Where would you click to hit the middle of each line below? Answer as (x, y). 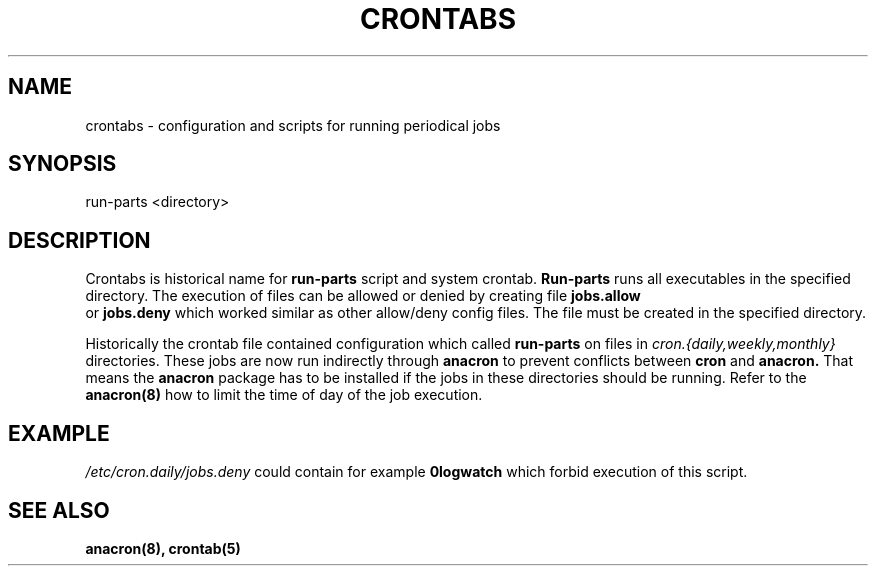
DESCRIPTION (79, 240)
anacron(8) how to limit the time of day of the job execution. (284, 395)
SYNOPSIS (62, 164)
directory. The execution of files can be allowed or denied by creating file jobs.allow (363, 296)
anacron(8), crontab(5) (163, 548)
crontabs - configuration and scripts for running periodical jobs (293, 125)
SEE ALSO (59, 510)
